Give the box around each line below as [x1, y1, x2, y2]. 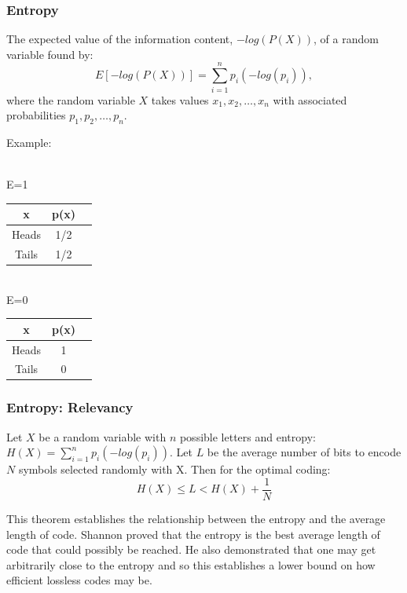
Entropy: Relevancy [6, 397, 134, 417]
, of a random [313, 31, 379, 47]
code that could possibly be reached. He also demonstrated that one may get [6, 541, 376, 558]
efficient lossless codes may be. [6, 572, 152, 588]
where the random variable [6, 91, 135, 108]
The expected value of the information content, [6, 31, 233, 47]
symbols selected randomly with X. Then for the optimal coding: [18, 461, 331, 478]
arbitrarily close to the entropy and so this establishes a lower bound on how [6, 556, 376, 573]
